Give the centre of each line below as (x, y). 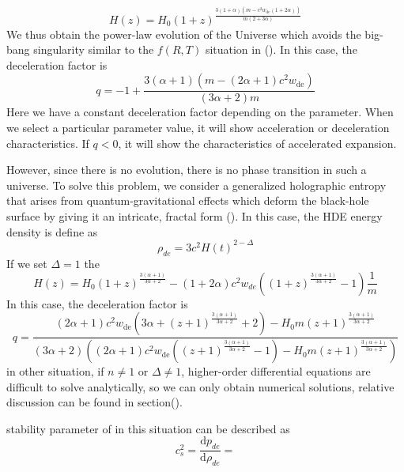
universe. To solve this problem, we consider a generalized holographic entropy (196, 185)
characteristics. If (48, 143)
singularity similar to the (94, 49)
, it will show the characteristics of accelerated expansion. (257, 143)
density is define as (52, 231)
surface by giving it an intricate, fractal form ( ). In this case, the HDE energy (194, 216)
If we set (27, 263)
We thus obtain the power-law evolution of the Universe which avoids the (184, 34)
